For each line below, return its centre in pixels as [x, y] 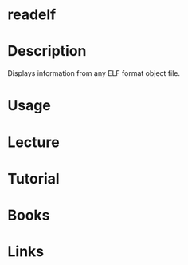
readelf [32, 15]
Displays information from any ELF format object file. [94, 73]
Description [47, 51]
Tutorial [34, 178]
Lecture [34, 142]
